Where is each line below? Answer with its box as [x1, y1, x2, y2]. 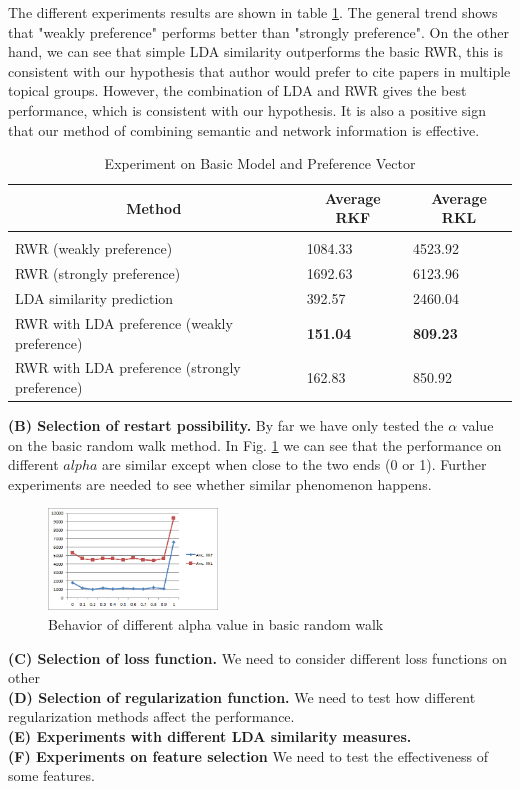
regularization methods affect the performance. [8, 706, 295, 727]
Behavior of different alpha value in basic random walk [48, 613, 384, 634]
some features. [8, 765, 95, 786]
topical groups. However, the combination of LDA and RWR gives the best [8, 80, 467, 101]
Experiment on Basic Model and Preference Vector [104, 153, 416, 174]
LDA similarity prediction [15, 288, 174, 309]
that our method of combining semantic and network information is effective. [8, 119, 480, 140]
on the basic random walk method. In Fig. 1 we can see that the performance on [8, 434, 502, 455]
